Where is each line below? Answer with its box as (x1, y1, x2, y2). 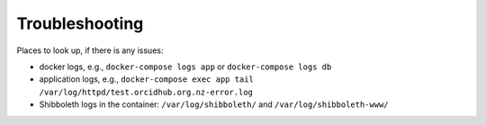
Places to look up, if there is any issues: (16, 45, 164, 56)
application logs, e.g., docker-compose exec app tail (39, 74, 254, 85)
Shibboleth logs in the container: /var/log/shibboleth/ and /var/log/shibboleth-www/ (39, 99, 389, 110)
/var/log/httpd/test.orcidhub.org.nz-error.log (39, 86, 254, 97)
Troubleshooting (16, 13, 144, 33)
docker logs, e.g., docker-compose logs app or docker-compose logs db (39, 61, 332, 72)
